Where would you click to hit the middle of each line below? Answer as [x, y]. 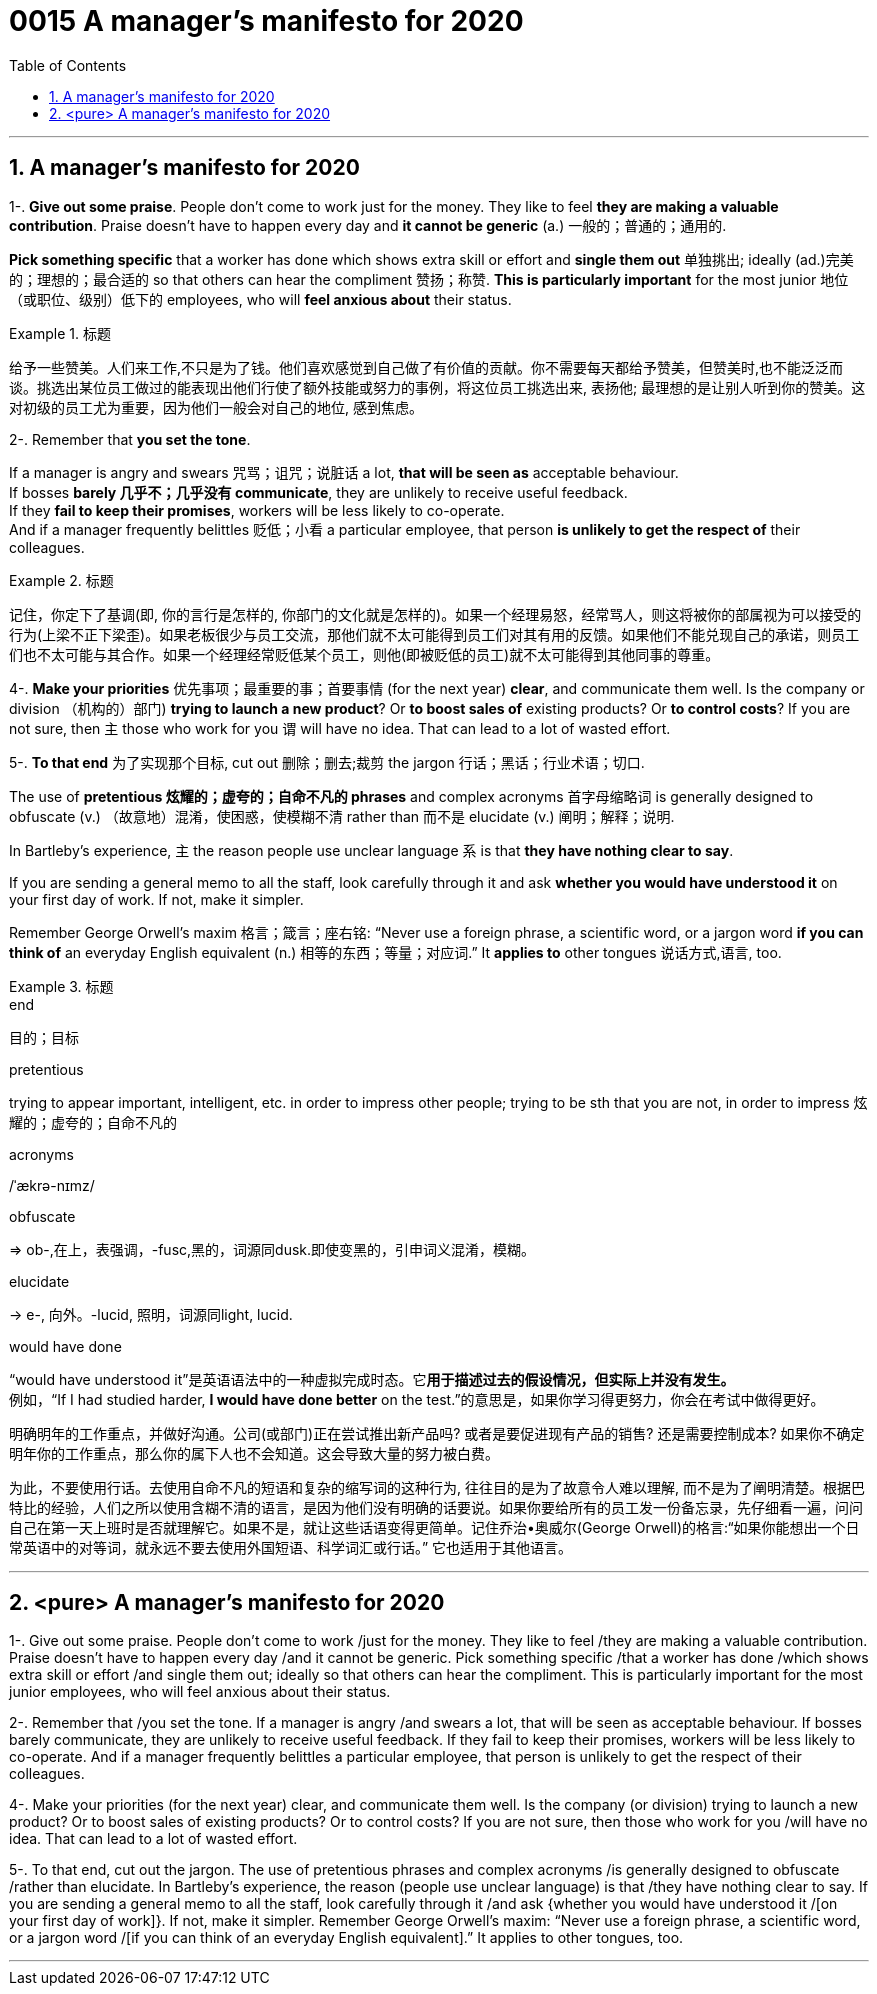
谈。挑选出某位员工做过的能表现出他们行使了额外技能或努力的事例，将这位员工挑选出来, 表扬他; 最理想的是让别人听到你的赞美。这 [437, 387]
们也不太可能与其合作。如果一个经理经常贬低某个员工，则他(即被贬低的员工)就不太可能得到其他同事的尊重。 [364, 654]
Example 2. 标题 [61, 580]
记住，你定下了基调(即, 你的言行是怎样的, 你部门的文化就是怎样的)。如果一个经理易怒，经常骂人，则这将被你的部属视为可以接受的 [435, 614]
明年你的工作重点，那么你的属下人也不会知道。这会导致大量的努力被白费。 [254, 1453]
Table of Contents [68, 65]
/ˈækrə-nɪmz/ [52, 1185]
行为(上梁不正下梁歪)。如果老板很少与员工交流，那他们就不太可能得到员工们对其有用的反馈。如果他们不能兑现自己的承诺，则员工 [434, 634]
